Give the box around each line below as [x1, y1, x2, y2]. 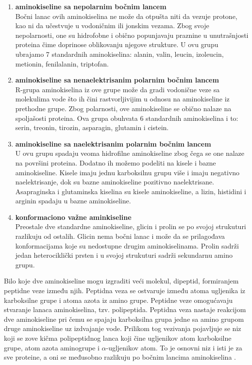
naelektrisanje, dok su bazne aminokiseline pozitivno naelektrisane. [15, 177, 214, 187]
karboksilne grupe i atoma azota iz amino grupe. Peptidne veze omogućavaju [4, 295, 233, 305]
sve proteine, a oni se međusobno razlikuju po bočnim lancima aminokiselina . [4, 352, 236, 362]
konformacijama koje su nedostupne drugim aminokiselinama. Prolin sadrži [15, 240, 239, 250]
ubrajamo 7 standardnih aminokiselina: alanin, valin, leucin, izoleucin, [15, 49, 224, 59]
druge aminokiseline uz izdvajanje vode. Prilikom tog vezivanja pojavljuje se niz [4, 323, 241, 333]
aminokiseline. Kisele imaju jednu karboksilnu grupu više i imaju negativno [15, 167, 240, 177]
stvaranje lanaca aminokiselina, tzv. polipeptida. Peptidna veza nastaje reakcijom [4, 304, 246, 315]
